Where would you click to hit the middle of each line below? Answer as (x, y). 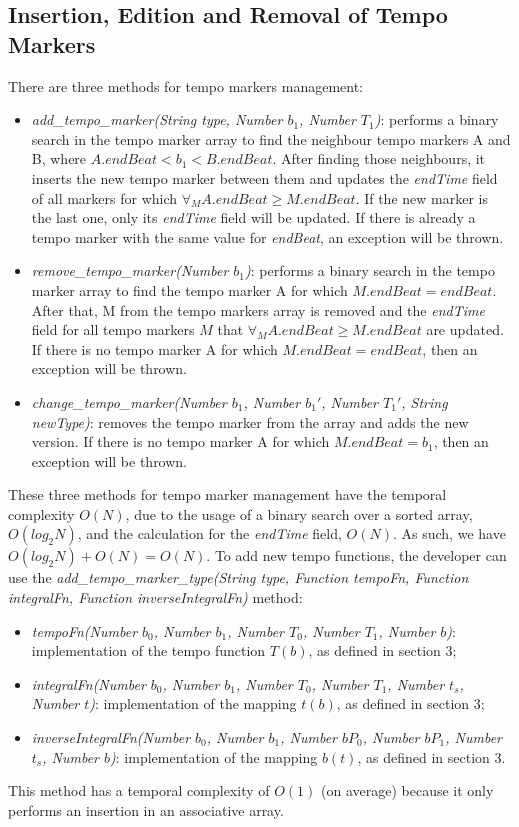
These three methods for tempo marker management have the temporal (227, 494)
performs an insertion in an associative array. (146, 809)
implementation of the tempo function (148, 650)
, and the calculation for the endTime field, (209, 533)
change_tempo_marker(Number (129, 401)
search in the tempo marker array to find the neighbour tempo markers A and (271, 138)
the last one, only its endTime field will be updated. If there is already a (253, 217)
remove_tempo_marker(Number (130, 270)
